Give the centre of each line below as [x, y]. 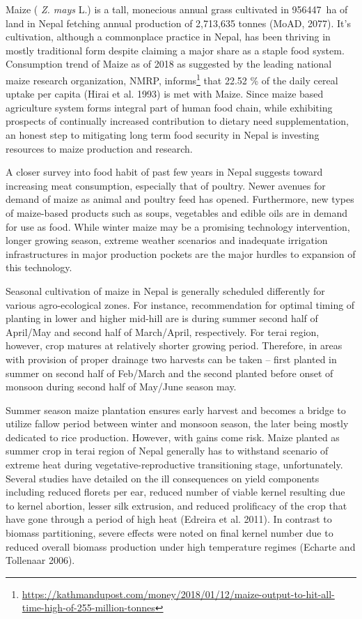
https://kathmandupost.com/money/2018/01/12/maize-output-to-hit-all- [178, 594]
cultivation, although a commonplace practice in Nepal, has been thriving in [168, 37]
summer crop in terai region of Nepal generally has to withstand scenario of [167, 451]
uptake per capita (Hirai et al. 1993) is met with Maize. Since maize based [165, 94]
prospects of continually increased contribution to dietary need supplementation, [177, 121]
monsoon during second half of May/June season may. [121, 387]
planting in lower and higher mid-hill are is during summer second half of [162, 318]
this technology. [39, 267]
